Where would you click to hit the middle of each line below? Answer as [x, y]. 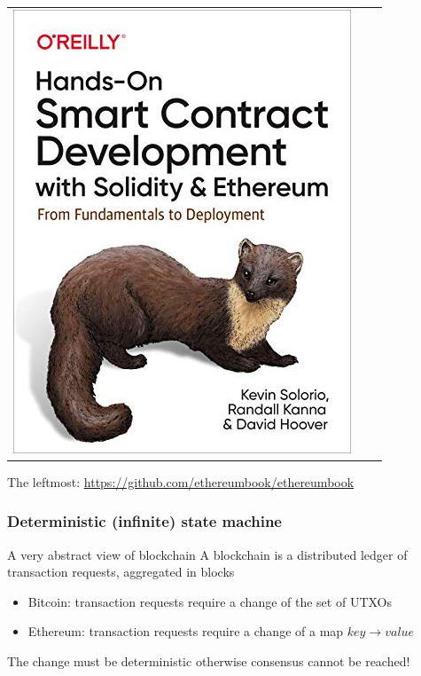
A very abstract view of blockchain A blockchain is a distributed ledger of [207, 554]
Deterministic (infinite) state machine [144, 521]
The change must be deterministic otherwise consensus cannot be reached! [209, 661]
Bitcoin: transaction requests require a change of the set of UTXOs [210, 601]
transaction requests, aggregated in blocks [121, 572]
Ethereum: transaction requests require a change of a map [186, 631]
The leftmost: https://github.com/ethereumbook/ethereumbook [181, 481]
